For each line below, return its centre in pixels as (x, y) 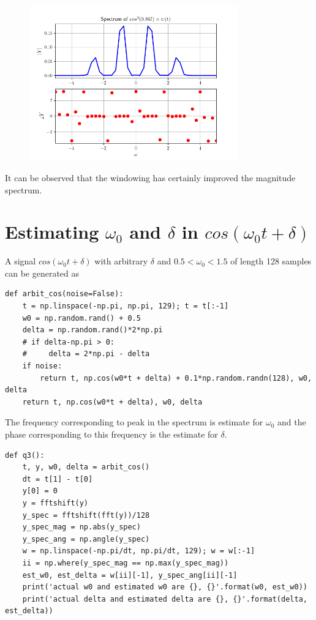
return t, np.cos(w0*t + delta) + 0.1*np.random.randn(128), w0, (176, 378)
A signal (21, 261)
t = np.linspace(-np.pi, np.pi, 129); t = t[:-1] (126, 306)
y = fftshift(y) (55, 503)
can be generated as (42, 273)
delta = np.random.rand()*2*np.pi (92, 330)
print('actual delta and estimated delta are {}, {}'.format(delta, (165, 599)
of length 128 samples (271, 261)
